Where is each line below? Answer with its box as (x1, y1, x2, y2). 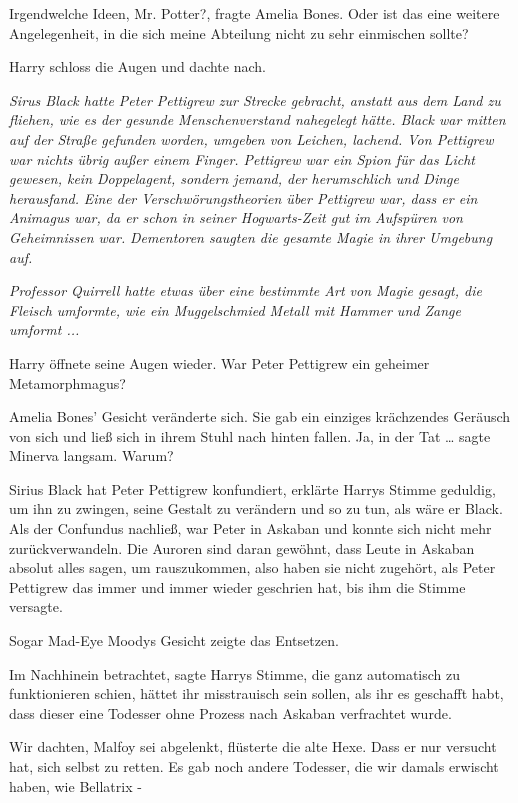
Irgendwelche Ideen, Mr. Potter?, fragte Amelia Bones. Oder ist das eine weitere (9, 3, 500, 23)
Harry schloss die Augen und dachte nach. (9, 56, 266, 77)
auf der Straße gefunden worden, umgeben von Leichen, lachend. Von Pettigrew (9, 128, 494, 149)
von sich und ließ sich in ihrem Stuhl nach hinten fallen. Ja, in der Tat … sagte (9, 425, 491, 446)
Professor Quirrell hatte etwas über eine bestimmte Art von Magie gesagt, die (9, 280, 482, 301)
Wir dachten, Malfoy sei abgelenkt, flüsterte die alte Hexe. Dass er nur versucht (9, 736, 497, 757)
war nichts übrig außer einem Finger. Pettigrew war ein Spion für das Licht (9, 148, 475, 169)
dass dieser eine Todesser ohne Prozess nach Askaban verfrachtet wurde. (9, 702, 452, 723)
